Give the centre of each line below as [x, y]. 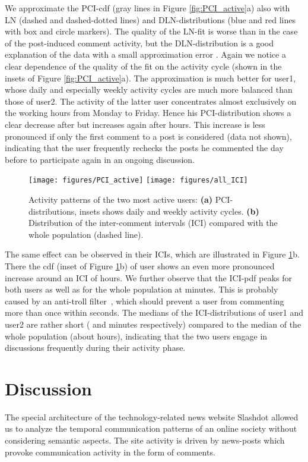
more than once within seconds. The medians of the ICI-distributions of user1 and [154, 312]
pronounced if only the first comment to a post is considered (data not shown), [148, 136]
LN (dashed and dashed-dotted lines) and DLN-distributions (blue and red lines [150, 19]
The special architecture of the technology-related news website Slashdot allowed [152, 417]
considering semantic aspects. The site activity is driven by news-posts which [145, 440]
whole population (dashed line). [86, 234]
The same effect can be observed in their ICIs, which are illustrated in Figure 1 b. [152, 254]
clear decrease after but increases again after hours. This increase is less [135, 124]
